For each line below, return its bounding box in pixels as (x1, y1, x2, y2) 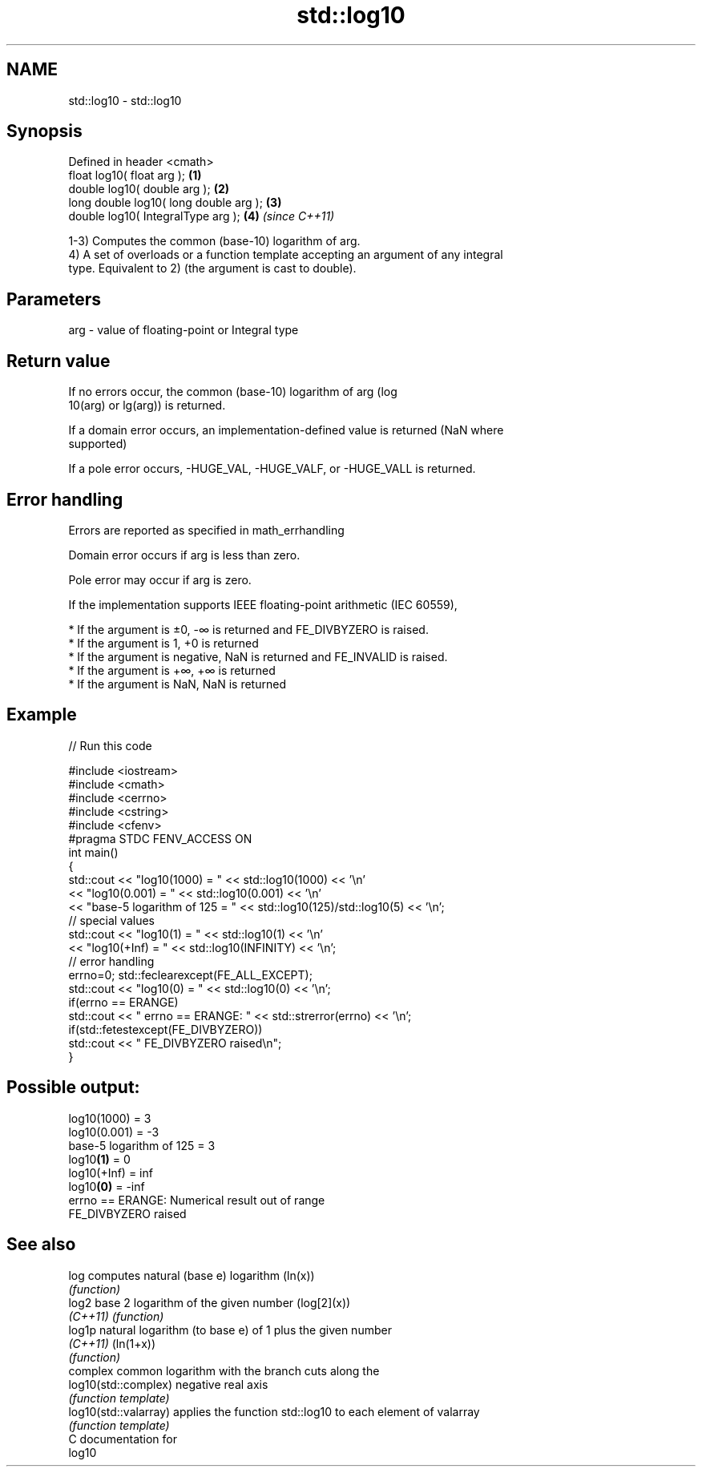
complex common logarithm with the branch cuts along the (68, 1363, 380, 1378)
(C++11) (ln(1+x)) (68, 1336, 156, 1350)
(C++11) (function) (68, 1309, 164, 1323)
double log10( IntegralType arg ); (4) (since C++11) (68, 209, 335, 224)
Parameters (6, 289, 101, 309)
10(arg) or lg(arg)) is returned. (68, 398, 226, 413)
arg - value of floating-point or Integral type (68, 323, 299, 337)
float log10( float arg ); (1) (68, 168, 202, 183)
